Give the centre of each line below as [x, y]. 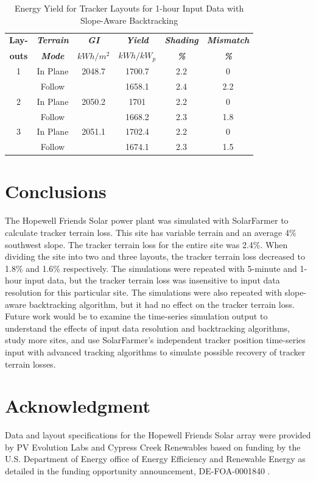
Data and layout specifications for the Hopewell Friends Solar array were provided [158, 435]
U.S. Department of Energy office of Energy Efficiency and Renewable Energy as [155, 459]
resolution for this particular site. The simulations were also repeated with [143, 292]
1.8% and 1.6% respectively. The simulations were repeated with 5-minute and [151, 268]
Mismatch [228, 40]
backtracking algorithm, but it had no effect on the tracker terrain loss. [162, 304]
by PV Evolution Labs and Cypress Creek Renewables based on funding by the [153, 447]
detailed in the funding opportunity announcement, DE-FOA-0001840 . [138, 471]
